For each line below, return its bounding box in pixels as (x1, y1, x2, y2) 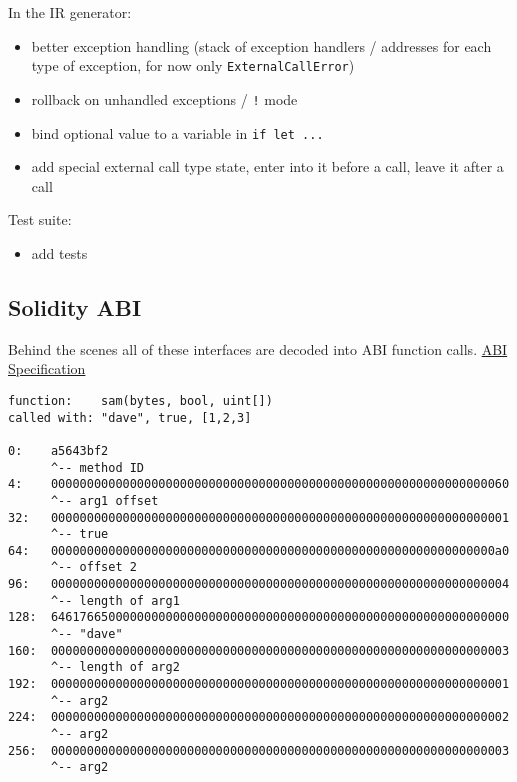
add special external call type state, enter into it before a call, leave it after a (31, 156, 504, 177)
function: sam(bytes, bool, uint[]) (8, 393, 273, 408)
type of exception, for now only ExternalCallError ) (31, 55, 355, 76)
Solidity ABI (8, 291, 142, 322)
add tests (31, 242, 88, 263)
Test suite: (8, 209, 72, 230)
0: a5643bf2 (8, 443, 109, 458)
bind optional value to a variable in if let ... (31, 122, 324, 143)
